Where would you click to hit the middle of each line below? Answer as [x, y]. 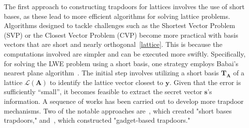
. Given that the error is [205, 82]
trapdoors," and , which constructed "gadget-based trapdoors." [97, 120]
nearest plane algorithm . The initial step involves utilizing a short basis [111, 73]
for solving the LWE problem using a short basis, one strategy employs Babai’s [121, 63]
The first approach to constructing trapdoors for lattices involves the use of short [124, 6]
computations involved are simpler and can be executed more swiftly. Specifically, [125, 53]
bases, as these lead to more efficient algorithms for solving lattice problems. [117, 16]
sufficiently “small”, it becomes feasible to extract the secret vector [103, 92]
